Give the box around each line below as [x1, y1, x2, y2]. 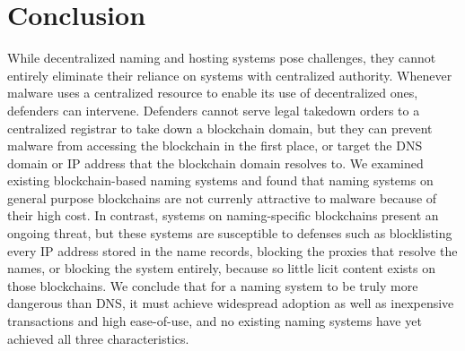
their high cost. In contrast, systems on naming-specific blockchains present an [7, 206, 439, 225]
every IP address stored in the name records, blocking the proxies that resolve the [7, 241, 458, 260]
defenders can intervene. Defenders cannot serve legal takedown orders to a [7, 100, 420, 119]
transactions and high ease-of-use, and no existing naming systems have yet [7, 312, 422, 330]
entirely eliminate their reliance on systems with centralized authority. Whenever [7, 65, 452, 84]
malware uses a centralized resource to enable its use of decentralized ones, [7, 83, 418, 102]
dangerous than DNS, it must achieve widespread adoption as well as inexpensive [7, 294, 454, 312]
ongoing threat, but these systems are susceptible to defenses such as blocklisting [7, 224, 452, 243]
